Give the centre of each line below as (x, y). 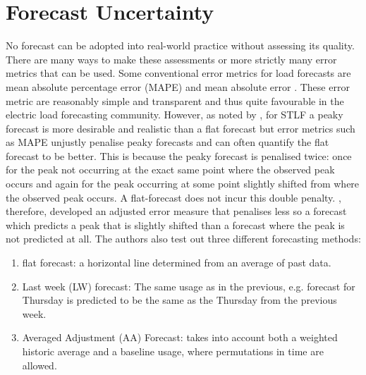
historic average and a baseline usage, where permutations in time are (173, 351)
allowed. (39, 365)
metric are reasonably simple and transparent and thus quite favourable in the (175, 100)
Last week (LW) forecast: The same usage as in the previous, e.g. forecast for (189, 286)
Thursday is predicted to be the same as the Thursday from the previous (179, 300)
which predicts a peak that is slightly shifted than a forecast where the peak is (175, 225)
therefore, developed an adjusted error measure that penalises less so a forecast (176, 211)
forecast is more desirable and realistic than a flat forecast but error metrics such (181, 128)
